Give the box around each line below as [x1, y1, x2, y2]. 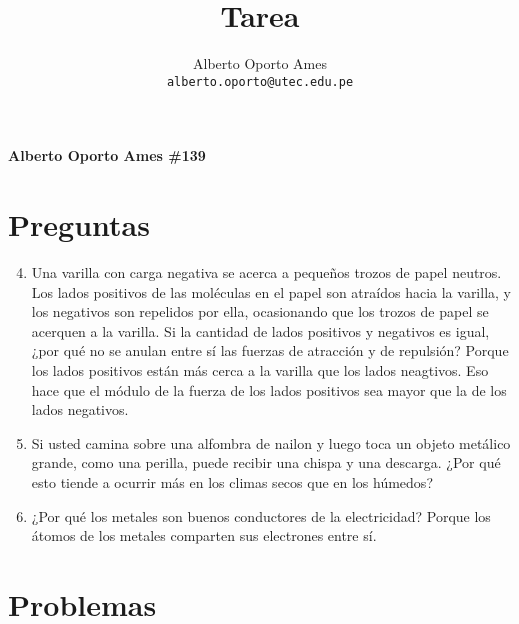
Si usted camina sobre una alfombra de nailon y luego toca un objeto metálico [31, 432, 511, 453]
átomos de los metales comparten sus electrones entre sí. [31, 525, 377, 546]
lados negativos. [31, 399, 129, 420]
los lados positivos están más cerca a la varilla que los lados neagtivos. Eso [31, 360, 489, 381]
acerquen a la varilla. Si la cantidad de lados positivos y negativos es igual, [31, 320, 490, 341]
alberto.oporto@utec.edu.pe [166, 74, 354, 89]
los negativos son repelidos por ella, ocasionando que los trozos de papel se [31, 301, 489, 322]
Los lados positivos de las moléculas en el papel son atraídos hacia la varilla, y [31, 281, 511, 302]
